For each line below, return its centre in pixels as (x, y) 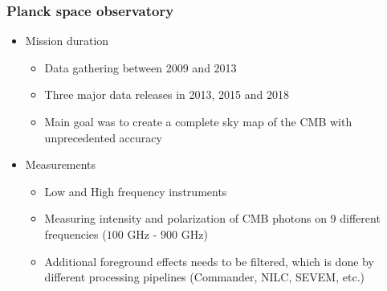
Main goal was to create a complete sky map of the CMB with (198, 121)
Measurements (61, 164)
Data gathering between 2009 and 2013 (141, 67)
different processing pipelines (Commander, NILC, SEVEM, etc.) (204, 277)
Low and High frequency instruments (136, 191)
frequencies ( (75, 234)
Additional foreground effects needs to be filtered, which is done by (209, 261)
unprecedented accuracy (103, 137)
